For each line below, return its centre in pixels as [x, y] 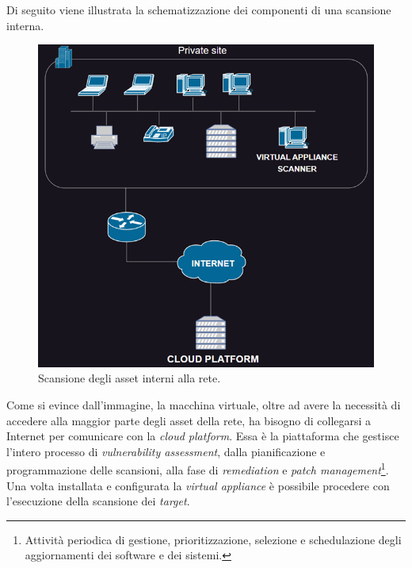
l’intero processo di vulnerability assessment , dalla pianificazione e [166, 451]
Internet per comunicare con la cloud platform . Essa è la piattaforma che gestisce [203, 436]
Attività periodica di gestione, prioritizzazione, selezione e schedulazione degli [213, 539]
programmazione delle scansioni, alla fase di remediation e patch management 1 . [198, 469]
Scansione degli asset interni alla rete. [130, 378]
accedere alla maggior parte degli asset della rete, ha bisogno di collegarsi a [189, 420]
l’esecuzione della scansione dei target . [98, 501]
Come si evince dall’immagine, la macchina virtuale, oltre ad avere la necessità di [204, 405]
